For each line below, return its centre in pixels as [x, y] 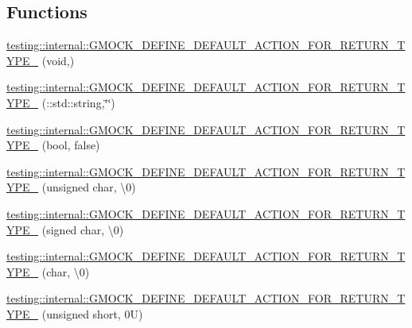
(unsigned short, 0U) [92, 313]
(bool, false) [71, 145]
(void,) [58, 60]
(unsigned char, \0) [89, 187]
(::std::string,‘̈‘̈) [78, 102]
